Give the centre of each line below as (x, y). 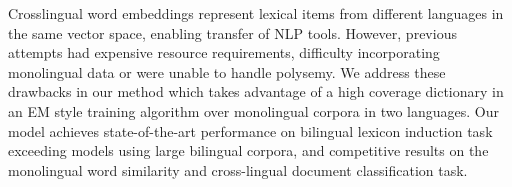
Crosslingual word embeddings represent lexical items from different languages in (256, 13)
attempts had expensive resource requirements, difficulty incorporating (224, 52)
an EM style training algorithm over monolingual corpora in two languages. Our (254, 110)
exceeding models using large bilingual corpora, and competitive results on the (248, 150)
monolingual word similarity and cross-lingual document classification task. (238, 169)
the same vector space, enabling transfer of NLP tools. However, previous (232, 32)
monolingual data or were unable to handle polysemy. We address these (227, 71)
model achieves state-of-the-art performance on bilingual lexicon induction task (250, 130)
